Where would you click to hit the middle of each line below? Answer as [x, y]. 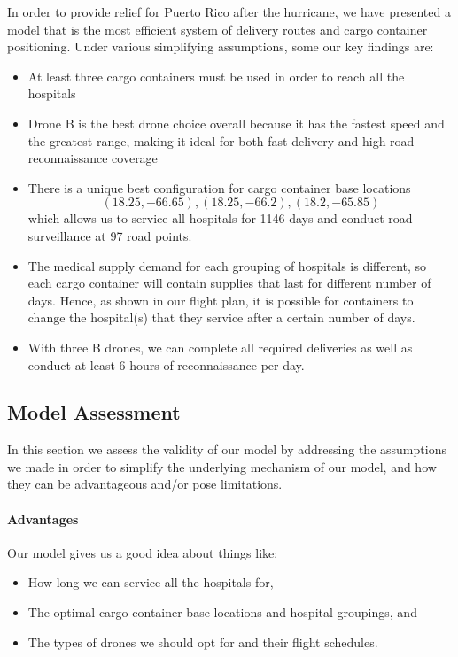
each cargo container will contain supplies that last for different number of [229, 283]
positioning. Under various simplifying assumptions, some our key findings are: [221, 46]
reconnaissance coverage [93, 158]
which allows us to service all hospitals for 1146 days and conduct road [220, 218]
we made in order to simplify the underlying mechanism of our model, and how [222, 466]
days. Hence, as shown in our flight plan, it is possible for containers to [221, 300]
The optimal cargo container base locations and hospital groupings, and [222, 612]
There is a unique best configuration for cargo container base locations [219, 187]
